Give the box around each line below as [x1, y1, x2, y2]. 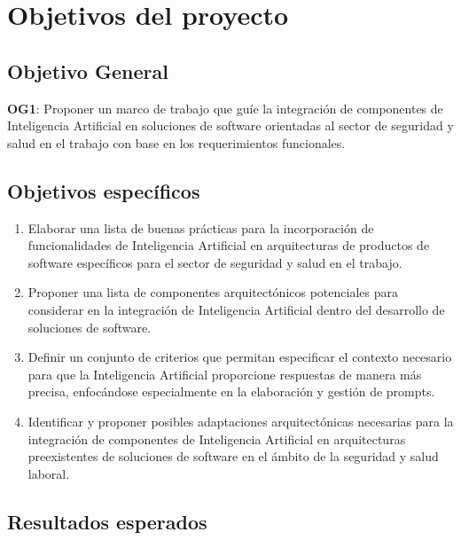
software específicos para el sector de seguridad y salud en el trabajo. [27, 253, 402, 271]
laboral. [27, 464, 70, 482]
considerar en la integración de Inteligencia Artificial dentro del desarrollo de [27, 300, 445, 318]
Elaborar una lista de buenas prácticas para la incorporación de [27, 218, 374, 237]
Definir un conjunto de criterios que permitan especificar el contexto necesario [27, 348, 452, 366]
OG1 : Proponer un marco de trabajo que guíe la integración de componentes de [7, 98, 443, 117]
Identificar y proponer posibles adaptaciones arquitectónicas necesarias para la [27, 411, 454, 430]
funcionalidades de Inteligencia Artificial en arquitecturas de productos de [27, 236, 430, 254]
